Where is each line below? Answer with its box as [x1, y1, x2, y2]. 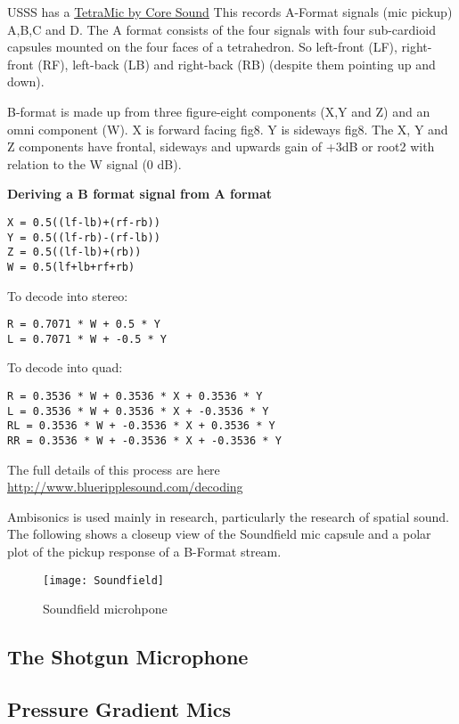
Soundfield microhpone [43, 599, 168, 618]
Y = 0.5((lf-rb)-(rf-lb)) [7, 231, 160, 244]
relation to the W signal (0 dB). [7, 154, 182, 173]
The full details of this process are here [7, 460, 220, 478]
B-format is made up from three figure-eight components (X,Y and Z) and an [7, 102, 430, 120]
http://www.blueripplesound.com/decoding [7, 477, 243, 496]
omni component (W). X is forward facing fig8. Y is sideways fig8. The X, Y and [7, 119, 448, 138]
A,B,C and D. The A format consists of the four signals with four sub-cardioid [7, 20, 436, 38]
